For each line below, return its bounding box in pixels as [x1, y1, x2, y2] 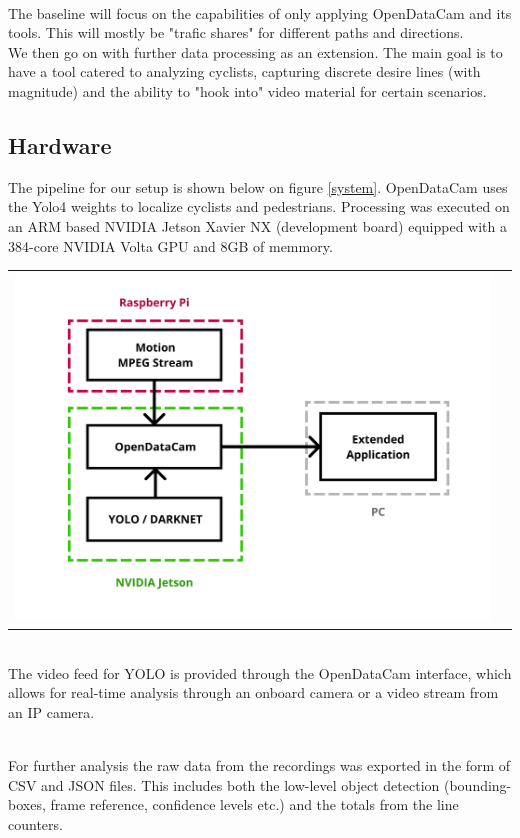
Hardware [8, 129, 112, 160]
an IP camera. [8, 701, 95, 722]
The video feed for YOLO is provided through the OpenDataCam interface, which [8, 662, 512, 683]
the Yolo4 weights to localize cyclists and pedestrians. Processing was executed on [8, 196, 510, 217]
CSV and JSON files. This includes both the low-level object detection [8, 774, 440, 795]
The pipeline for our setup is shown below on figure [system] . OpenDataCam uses [8, 176, 508, 197]
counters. [8, 813, 63, 834]
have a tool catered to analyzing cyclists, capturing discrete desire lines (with [8, 61, 481, 82]
